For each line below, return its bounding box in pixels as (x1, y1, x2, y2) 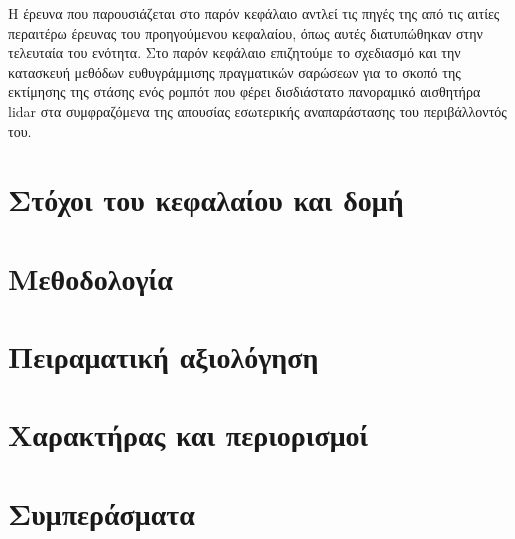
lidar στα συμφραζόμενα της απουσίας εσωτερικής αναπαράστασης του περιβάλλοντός (8, 100, 507, 121)
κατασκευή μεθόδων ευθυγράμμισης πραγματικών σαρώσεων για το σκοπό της (8, 61, 461, 82)
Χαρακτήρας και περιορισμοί (8, 414, 369, 455)
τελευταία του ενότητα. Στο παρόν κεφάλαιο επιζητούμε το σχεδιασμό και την (8, 42, 461, 63)
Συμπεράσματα (8, 492, 195, 533)
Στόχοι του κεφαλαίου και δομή (8, 179, 404, 220)
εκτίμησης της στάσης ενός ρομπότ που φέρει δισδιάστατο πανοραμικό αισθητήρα (8, 81, 481, 102)
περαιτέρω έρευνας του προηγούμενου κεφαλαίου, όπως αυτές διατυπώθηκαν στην (8, 22, 483, 43)
